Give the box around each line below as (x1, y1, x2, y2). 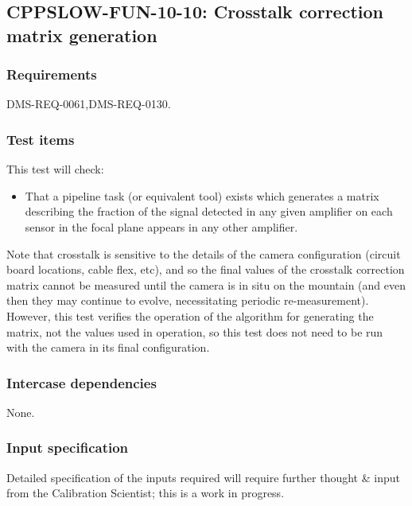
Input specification (6, 438, 129, 457)
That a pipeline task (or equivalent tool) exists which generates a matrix (25, 187, 379, 204)
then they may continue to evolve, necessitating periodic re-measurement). (6, 292, 369, 309)
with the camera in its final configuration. (6, 339, 210, 356)
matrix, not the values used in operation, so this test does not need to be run (6, 323, 383, 340)
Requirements (6, 64, 97, 84)
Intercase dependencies (6, 372, 157, 392)
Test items (6, 129, 75, 149)
